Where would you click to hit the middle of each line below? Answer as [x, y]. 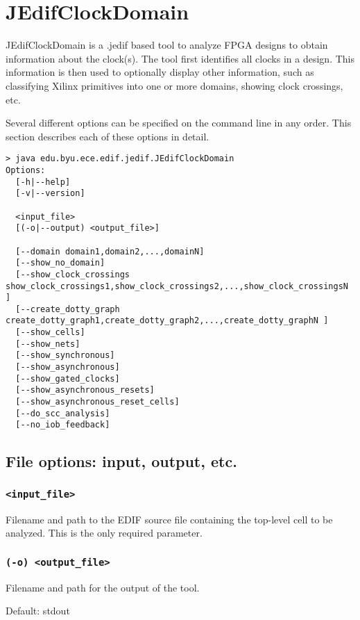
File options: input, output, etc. [121, 461]
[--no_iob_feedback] [63, 425]
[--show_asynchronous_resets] [85, 390]
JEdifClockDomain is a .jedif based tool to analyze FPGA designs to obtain [167, 45]
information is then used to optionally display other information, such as [160, 72]
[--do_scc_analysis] [63, 413]
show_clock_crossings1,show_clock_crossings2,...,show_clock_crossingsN [177, 286]
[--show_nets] [48, 344]
